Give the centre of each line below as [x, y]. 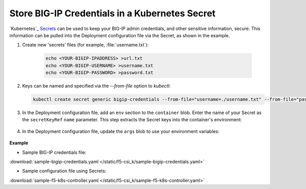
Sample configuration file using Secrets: [64, 171]
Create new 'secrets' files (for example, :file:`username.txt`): [85, 45]
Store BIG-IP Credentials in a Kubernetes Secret [112, 13]
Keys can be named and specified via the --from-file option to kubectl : [96, 86]
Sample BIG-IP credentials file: [54, 152]
